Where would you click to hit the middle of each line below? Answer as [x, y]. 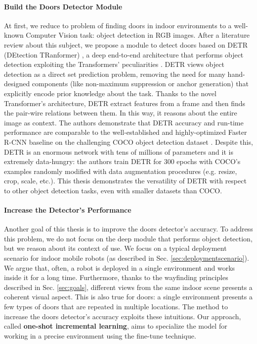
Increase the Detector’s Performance [68, 210]
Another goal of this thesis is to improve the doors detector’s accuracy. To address [128, 229]
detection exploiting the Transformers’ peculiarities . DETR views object [114, 64]
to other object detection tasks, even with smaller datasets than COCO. [113, 190]
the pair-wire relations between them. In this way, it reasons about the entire [121, 113]
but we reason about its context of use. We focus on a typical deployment [115, 248]
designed [17, 84]
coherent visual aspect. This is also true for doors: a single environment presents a [128, 297]
